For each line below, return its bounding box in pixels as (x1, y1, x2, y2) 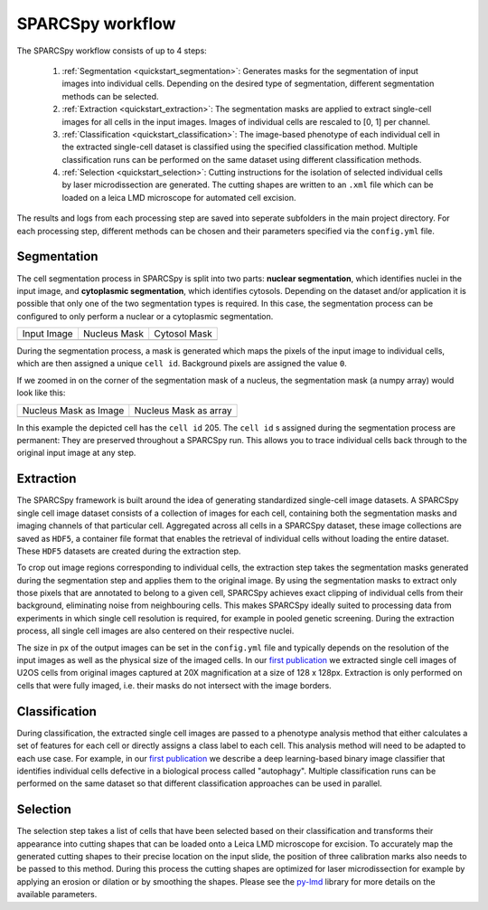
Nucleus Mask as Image (22, 403, 125, 416)
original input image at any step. (16, 448, 136, 459)
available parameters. (16, 889, 98, 900)
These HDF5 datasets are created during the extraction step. (16, 545, 241, 556)
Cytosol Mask (154, 327, 212, 340)
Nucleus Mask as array (134, 403, 232, 416)
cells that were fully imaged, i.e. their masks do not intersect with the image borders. (16, 679, 332, 691)
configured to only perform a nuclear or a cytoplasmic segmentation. (16, 310, 274, 321)
